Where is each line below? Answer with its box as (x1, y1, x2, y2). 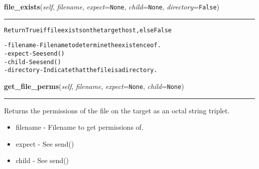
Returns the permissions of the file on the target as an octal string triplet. (4, 105, 230, 115)
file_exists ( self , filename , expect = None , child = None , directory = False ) (4, 1, 220, 11)
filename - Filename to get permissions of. (15, 122, 143, 132)
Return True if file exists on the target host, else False (4, 26, 172, 34)
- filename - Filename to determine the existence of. (4, 42, 161, 49)
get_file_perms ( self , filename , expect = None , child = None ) (4, 81, 184, 91)
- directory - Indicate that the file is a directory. (4, 67, 157, 74)
